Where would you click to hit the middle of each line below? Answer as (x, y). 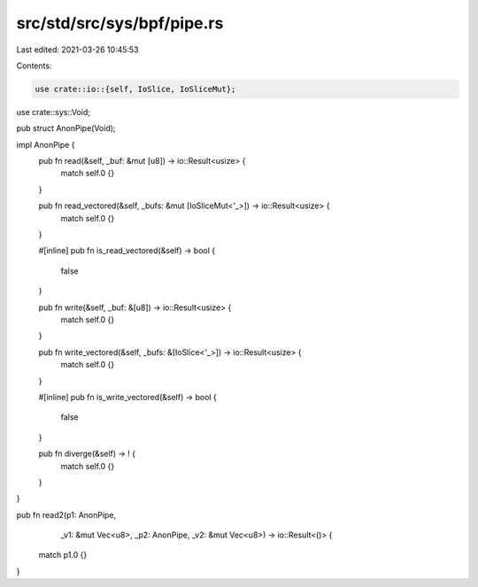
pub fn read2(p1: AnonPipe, (66, 514)
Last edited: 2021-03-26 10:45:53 (77, 50)
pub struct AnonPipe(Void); (66, 128)
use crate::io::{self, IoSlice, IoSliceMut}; (135, 89)
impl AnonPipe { (46, 144)
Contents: (34, 66)
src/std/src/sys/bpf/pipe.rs (120, 23)
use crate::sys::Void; (53, 112)
